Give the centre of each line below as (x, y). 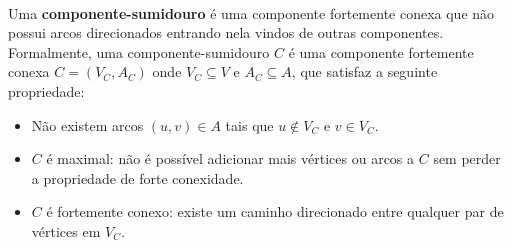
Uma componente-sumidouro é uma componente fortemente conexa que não (251, 12)
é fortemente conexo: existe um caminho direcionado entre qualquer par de (275, 211)
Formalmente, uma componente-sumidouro (139, 51)
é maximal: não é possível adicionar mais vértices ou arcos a (230, 158)
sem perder (467, 158)
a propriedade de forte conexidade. (137, 177)
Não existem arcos (87, 124)
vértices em (66, 230)
